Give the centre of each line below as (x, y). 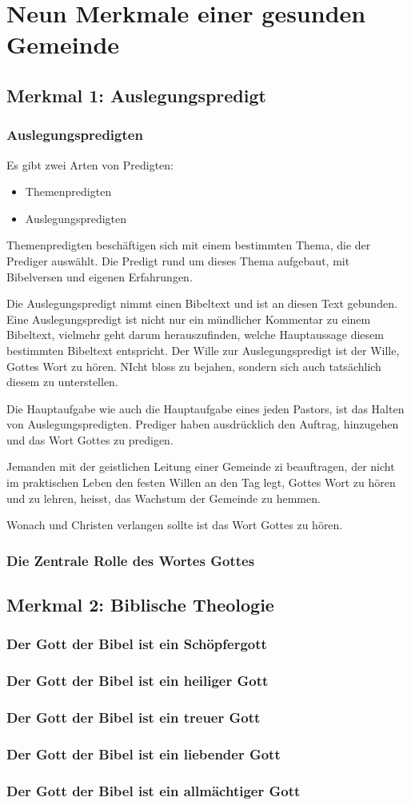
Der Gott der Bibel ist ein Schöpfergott (137, 644)
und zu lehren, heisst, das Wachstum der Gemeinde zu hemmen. (164, 498)
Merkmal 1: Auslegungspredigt (136, 95)
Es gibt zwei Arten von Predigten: (90, 164)
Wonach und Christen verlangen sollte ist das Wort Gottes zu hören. (175, 525)
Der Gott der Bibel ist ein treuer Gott (134, 717)
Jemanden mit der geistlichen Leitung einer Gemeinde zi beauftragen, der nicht (201, 466)
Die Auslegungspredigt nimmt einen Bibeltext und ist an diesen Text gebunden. (202, 303)
